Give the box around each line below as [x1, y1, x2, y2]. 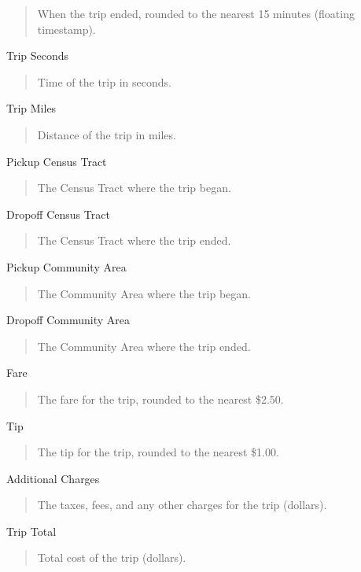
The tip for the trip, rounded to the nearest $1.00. [37, 444, 279, 460]
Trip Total [6, 522, 57, 539]
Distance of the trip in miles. [37, 126, 176, 142]
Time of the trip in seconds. [37, 73, 171, 90]
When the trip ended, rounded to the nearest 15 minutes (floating [37, 6, 355, 21]
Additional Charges [6, 470, 100, 486]
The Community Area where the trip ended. [37, 338, 251, 354]
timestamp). [37, 20, 96, 37]
